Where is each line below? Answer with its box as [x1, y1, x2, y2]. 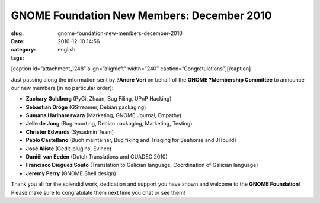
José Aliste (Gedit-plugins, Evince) [25, 145, 112, 152]
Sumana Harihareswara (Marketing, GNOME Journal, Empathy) [25, 112, 182, 119]
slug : [11, 30, 24, 37]
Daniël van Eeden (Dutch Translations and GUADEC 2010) [25, 153, 168, 160]
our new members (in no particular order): [11, 84, 114, 91]
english [57, 46, 76, 53]
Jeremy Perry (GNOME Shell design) [25, 169, 117, 177]
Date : [11, 37, 25, 44]
